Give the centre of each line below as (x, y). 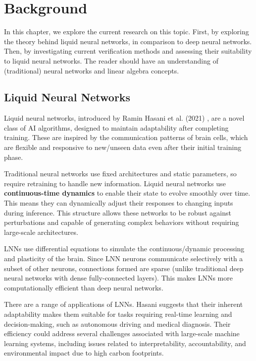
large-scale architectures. (41, 232)
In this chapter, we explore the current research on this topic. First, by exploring (127, 32)
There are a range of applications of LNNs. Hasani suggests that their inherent (124, 304)
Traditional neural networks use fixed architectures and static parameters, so (120, 174)
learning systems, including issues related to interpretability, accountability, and (125, 343)
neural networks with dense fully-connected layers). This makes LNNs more (118, 278)
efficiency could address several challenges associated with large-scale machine (122, 333)
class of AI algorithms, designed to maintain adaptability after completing (116, 127)
